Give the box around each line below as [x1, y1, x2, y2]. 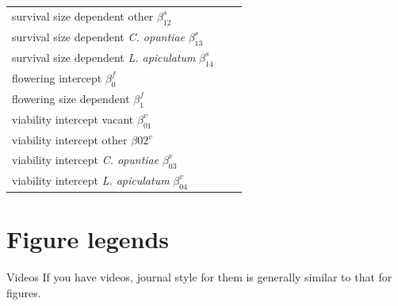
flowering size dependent [12, 90, 130, 106]
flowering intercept [12, 69, 102, 86]
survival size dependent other [12, 7, 154, 24]
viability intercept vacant [12, 110, 134, 127]
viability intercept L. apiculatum [12, 171, 170, 188]
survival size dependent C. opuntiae [12, 28, 185, 44]
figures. [6, 284, 41, 300]
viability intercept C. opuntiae [12, 151, 159, 167]
